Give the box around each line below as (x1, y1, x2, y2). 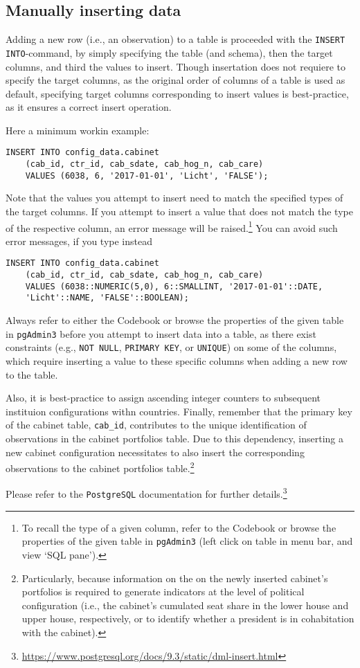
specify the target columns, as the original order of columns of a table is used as (6, 73, 345, 87)
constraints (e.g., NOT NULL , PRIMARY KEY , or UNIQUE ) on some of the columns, (6, 340, 337, 354)
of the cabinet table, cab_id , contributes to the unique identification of (6, 417, 307, 432)
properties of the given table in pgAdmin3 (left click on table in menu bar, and (21, 534, 353, 548)
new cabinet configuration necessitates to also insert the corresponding (6, 444, 305, 459)
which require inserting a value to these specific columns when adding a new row (6, 354, 348, 368)
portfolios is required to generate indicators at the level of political (21, 584, 305, 599)
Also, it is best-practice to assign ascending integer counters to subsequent (6, 390, 321, 405)
